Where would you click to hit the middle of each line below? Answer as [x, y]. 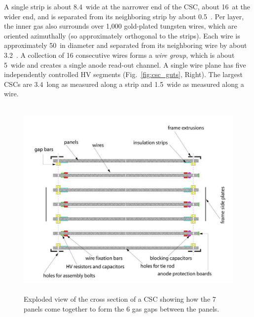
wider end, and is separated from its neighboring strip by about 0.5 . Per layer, [124, 16]
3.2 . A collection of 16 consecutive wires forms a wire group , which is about [119, 55]
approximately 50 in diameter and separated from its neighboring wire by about [126, 45]
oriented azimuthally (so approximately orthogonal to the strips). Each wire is [122, 35]
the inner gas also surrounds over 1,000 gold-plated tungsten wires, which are [121, 26]
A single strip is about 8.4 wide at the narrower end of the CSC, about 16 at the [127, 6]
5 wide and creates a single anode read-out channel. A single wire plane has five [125, 64]
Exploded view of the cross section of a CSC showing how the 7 [120, 299]
